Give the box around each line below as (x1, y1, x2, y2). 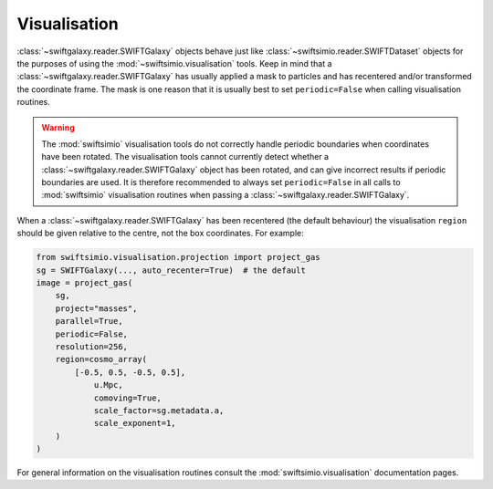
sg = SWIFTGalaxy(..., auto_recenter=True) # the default (36, 265, 306, 276)
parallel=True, (55, 316, 123, 327)
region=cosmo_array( (55, 354, 148, 365)
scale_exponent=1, (93, 418, 177, 429)
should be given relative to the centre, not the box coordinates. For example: (16, 228, 305, 239)
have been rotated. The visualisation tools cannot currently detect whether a (41, 151, 329, 162)
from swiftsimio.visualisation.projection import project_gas (36, 252, 320, 263)
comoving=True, (93, 392, 162, 403)
